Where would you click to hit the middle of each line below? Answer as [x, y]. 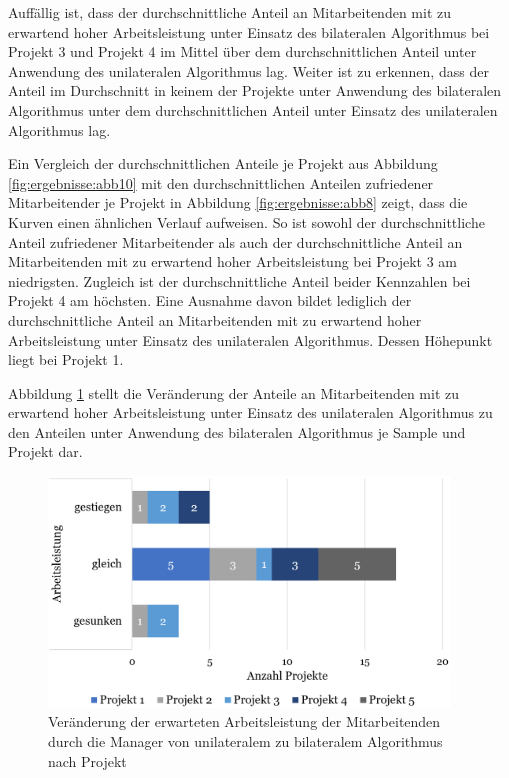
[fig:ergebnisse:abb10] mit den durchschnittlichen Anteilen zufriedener [221, 182]
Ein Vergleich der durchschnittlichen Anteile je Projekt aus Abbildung [223, 163]
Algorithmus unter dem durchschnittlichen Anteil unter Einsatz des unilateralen [253, 109]
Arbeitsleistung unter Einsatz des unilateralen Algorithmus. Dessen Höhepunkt [250, 339]
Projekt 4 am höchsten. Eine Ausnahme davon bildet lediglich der [210, 300]
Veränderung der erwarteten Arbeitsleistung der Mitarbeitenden [244, 721]
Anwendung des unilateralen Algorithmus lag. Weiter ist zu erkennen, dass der [248, 70]
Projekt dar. [45, 451]
